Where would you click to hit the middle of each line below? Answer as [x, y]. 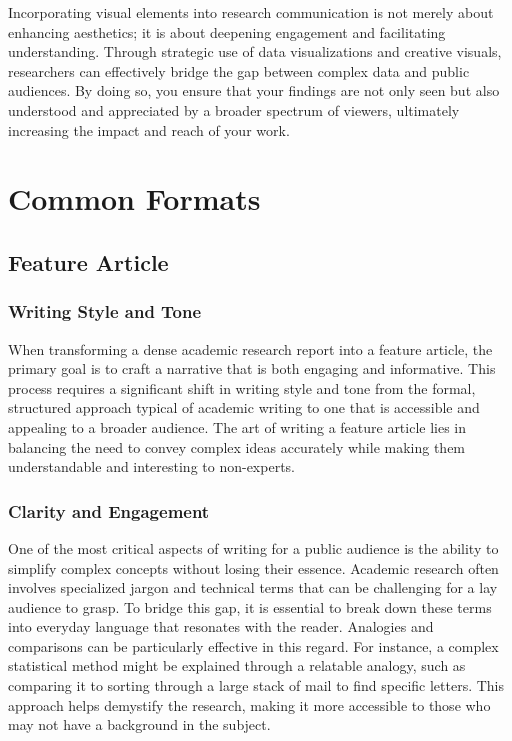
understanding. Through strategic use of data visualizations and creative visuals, [255, 51]
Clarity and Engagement [109, 510]
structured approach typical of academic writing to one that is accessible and [244, 407]
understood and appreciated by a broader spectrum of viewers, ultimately [234, 109]
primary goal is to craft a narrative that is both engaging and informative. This [252, 368]
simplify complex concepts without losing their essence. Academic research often [253, 567]
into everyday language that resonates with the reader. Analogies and [221, 626]
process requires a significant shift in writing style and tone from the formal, [242, 387]
